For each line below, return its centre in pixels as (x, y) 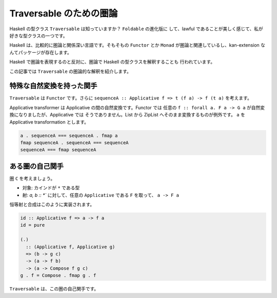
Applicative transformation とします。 (49, 122)
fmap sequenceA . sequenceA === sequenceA (74, 143)
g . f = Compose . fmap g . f (58, 275)
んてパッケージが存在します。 (41, 52)
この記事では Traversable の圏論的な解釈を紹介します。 (71, 71)
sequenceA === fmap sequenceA (58, 150)
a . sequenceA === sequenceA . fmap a (69, 135)
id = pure (33, 225)
